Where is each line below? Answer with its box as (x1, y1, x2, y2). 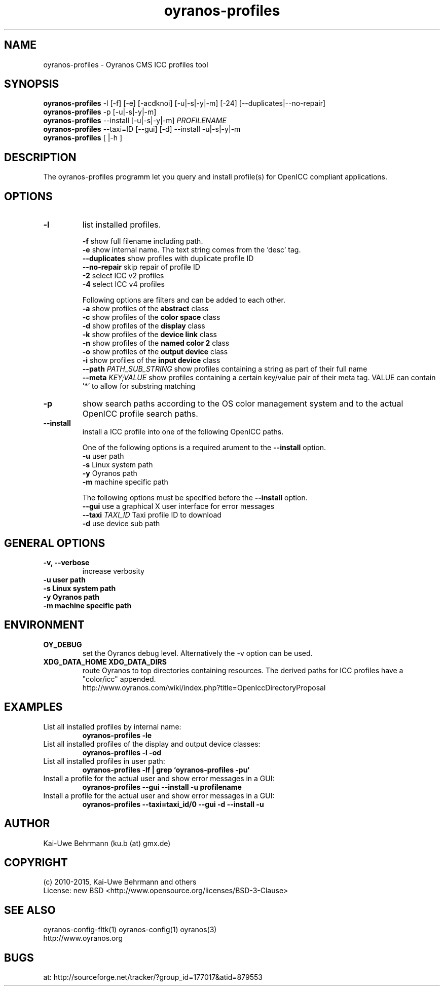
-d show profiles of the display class (82, 321, 205, 331)
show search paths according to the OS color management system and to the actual (82, 398, 403, 409)
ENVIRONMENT (4, 618, 85, 632)
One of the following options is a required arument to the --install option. (82, 443, 326, 452)
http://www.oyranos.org (43, 934, 123, 943)
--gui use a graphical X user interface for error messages (82, 502, 275, 511)
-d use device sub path (82, 519, 160, 528)
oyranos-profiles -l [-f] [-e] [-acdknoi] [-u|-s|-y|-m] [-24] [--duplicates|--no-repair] (43, 99, 326, 108)
